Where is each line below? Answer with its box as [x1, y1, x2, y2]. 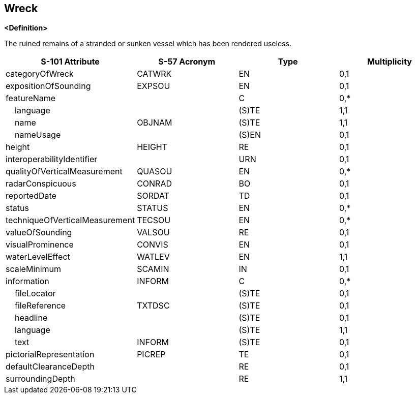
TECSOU [137, 215, 171, 226]
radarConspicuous [6, 178, 76, 189]
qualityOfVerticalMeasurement [6, 166, 123, 177]
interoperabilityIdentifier [6, 154, 98, 165]
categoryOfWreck [6, 69, 74, 79]
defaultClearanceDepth [6, 361, 95, 372]
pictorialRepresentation [6, 349, 95, 360]
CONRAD [137, 178, 172, 189]
